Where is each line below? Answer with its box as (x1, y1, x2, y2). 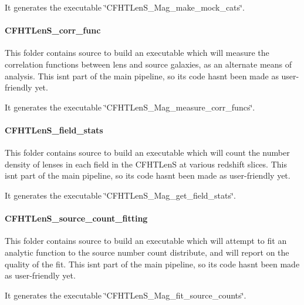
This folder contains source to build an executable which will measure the (5, 46, 269, 59)
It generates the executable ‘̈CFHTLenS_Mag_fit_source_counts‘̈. (5, 289, 246, 301)
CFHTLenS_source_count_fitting (5, 212, 148, 224)
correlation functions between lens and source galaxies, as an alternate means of (5, 58, 292, 70)
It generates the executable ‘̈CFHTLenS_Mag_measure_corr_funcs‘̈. (5, 100, 255, 113)
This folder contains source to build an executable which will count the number (5, 146, 290, 159)
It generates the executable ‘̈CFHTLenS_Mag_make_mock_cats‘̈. (5, 1, 245, 13)
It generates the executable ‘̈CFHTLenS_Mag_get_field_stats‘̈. (5, 189, 236, 201)
